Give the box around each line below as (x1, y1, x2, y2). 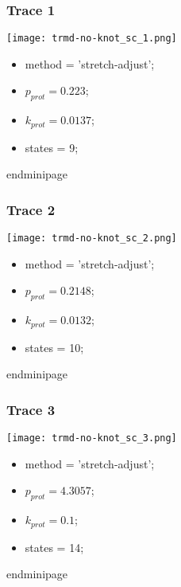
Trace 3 (6, 399, 56, 419)
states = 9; (25, 139, 79, 155)
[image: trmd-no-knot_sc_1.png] (6, 33, 177, 45)
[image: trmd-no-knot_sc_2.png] (6, 233, 177, 245)
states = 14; (25, 538, 84, 555)
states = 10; (25, 339, 84, 355)
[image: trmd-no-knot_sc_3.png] (6, 432, 177, 444)
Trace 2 (6, 199, 56, 219)
